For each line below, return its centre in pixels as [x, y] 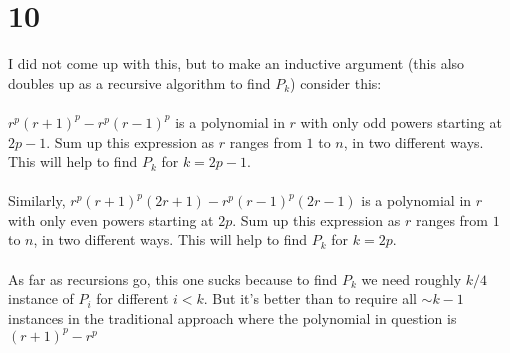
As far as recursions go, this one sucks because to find [173, 278]
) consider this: [336, 82]
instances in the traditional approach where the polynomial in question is [232, 317]
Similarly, [37, 200]
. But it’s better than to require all [310, 298]
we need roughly [411, 278]
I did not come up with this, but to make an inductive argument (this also [236, 63]
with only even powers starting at [111, 219]
